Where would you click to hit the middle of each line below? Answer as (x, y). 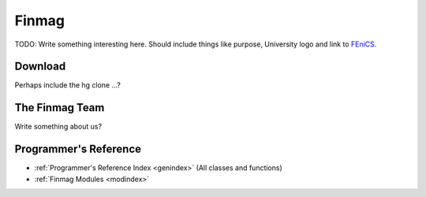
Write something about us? (58, 127)
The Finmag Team (60, 108)
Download (40, 67)
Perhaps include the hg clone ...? (68, 85)
